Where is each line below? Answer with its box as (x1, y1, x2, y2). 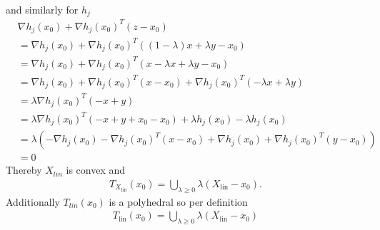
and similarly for (6, 2, 79, 16)
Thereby (6, 162, 42, 177)
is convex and (66, 162, 126, 177)
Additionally (6, 194, 60, 209)
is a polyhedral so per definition (109, 194, 248, 209)
